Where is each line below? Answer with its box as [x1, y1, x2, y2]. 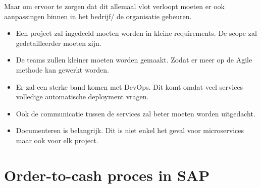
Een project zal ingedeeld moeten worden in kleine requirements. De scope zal [16, 28, 257, 38]
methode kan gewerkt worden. [16, 64, 109, 75]
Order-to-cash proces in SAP [4, 164, 210, 185]
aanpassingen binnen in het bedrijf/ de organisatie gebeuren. [4, 11, 192, 21]
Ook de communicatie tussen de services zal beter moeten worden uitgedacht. [16, 108, 255, 118]
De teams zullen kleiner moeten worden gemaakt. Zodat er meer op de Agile [16, 54, 252, 65]
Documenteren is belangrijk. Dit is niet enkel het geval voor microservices [16, 125, 244, 136]
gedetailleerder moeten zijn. [16, 37, 101, 48]
